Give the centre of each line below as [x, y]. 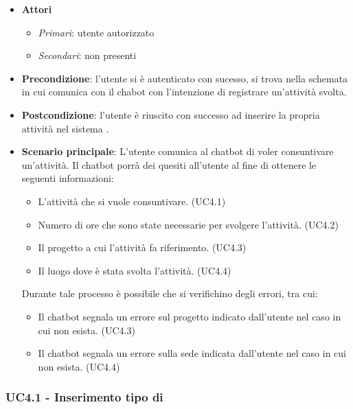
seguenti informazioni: [68, 178]
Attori [37, 9]
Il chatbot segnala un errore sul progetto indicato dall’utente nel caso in [190, 316]
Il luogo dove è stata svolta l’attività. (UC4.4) [135, 270]
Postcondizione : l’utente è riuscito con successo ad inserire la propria [171, 114]
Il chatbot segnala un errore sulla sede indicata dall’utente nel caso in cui [192, 353]
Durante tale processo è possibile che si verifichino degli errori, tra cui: [170, 293]
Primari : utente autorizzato [96, 32]
